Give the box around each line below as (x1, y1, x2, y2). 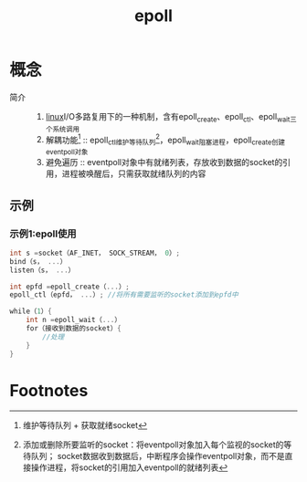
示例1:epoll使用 (9, 227, 77, 240)
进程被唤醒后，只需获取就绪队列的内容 (61, 168, 206, 179)
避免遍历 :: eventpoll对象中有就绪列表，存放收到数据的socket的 (45, 157, 283, 168)
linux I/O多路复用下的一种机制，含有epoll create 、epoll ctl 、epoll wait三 (45, 110, 297, 124)
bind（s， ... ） (9, 257, 68, 266)
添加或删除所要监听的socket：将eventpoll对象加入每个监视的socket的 (22, 439, 284, 450)
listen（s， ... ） (9, 266, 76, 275)
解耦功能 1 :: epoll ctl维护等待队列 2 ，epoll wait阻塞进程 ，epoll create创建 (45, 132, 286, 147)
